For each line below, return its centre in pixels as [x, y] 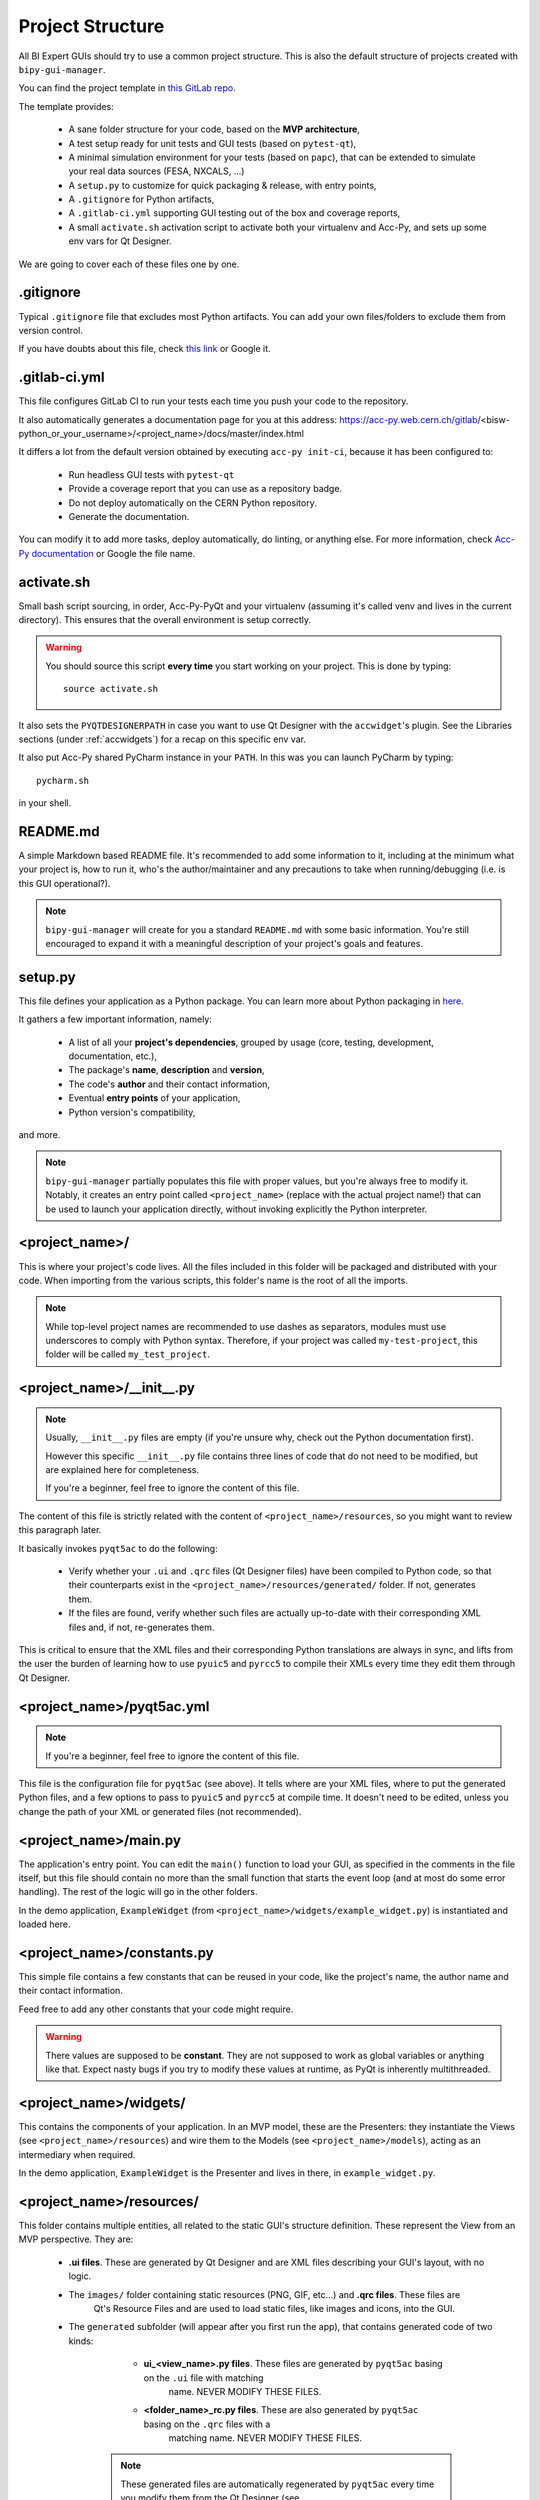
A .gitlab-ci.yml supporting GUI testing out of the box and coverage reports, [234, 213]
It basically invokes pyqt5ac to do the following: [118, 1548]
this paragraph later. [60, 1530]
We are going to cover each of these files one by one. [129, 264]
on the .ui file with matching [203, 2377]
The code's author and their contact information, [169, 1084]
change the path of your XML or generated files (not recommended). [160, 1811]
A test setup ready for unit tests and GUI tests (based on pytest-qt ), [212, 143]
